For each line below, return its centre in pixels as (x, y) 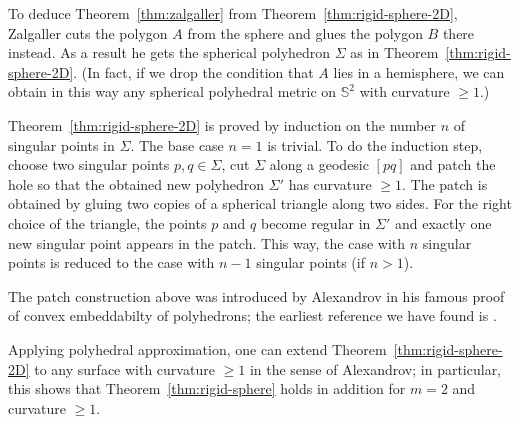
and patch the (453, 164)
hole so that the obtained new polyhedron (136, 183)
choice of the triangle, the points (107, 222)
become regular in (315, 222)
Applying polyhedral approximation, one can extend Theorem (197, 348)
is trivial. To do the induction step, (375, 144)
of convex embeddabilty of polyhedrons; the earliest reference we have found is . (252, 315)
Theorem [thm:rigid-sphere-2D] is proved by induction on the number (222, 124)
